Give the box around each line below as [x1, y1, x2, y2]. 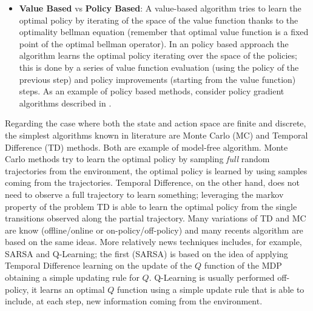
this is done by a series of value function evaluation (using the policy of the [19, 61, 299, 73]
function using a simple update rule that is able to [117, 283, 305, 295]
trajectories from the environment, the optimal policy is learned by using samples [5, 164, 308, 177]
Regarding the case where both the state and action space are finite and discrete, [5, 117, 306, 129]
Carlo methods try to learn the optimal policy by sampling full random [5, 152, 270, 165]
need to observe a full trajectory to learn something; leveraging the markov [5, 188, 284, 200]
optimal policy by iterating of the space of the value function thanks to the [19, 13, 298, 26]
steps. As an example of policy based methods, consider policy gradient [19, 85, 284, 97]
